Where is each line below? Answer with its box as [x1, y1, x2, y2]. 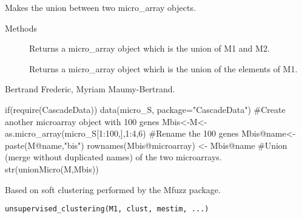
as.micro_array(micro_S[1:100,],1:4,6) [5, 127, 146, 140]
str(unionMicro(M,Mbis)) [5, 162, 99, 175]
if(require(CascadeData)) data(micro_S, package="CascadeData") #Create [5, 103, 286, 115]
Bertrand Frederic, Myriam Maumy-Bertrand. [5, 83, 175, 95]
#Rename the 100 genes [149, 127, 239, 140]
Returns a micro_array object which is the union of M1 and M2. [29, 42, 270, 55]
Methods [5, 21, 37, 34]
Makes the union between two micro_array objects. [5, 1, 196, 13]
